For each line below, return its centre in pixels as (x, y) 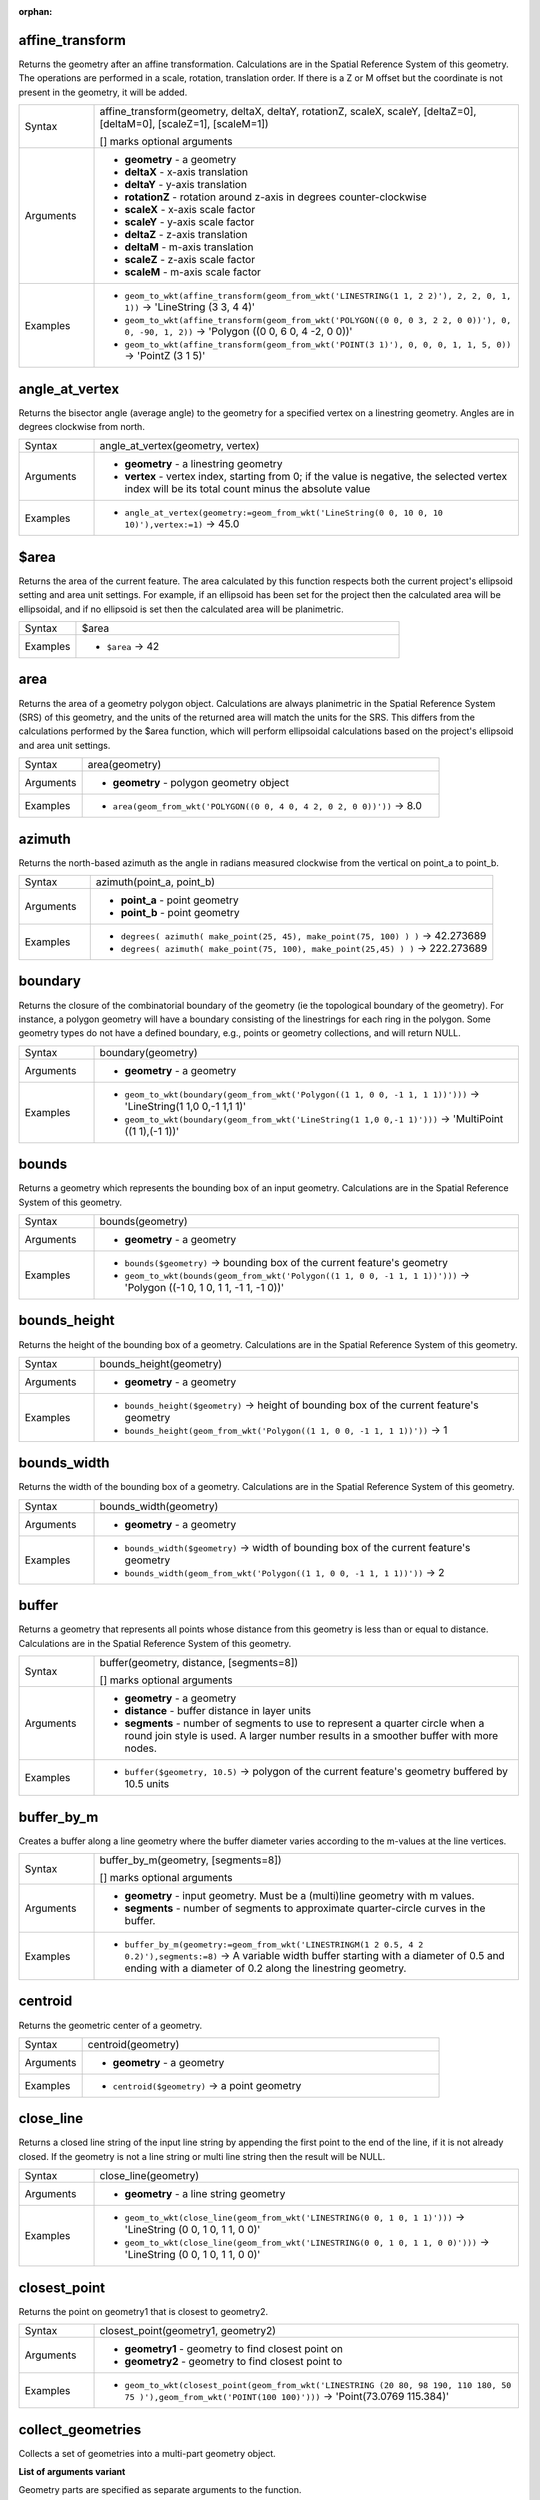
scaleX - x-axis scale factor (190, 210)
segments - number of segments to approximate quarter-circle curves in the (305, 1908)
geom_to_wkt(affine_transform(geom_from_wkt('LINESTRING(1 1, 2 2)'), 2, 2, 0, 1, (318, 296)
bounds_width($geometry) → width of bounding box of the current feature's (297, 1547)
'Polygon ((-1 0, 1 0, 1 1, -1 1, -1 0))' (204, 1288)
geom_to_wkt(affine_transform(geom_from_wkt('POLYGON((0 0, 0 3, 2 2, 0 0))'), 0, (318, 320)
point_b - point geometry (180, 913)
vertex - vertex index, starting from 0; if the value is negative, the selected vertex (316, 477)
